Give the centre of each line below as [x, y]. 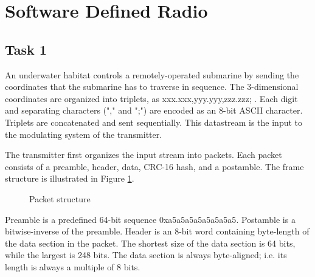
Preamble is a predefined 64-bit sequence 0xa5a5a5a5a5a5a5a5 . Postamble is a [150, 219]
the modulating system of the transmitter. [84, 134]
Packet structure [60, 198]
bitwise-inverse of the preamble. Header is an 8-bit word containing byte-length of [157, 231]
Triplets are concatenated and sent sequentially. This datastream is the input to [154, 122]
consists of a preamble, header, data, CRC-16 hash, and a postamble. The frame [154, 166]
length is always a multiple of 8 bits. [73, 266]
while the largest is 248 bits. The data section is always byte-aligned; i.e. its [146, 255]
